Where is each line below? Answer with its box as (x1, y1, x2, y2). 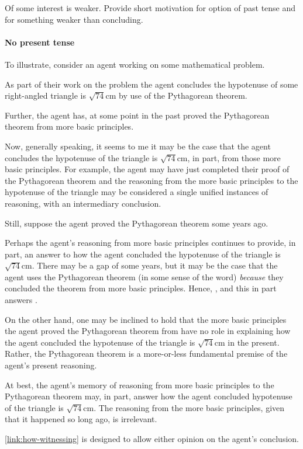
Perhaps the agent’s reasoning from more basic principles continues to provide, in (5, 236, 296, 249)
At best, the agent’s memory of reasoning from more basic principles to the (5, 378, 274, 391)
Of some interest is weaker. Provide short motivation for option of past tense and (5, 2, 296, 13)
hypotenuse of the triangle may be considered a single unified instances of (5, 186, 268, 198)
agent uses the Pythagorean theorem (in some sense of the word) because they (5, 270, 284, 283)
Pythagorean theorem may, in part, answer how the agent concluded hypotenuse (5, 390, 292, 402)
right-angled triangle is (5, 89, 87, 102)
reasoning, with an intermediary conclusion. (5, 197, 161, 209)
